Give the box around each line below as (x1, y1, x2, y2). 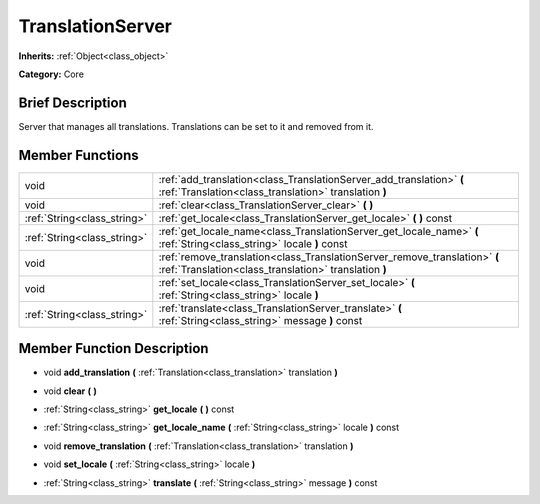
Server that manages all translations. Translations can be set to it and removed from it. (18, 120, 374, 132)
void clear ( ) (43, 385, 97, 397)
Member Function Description (18, 340, 209, 357)
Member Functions (18, 146, 139, 164)
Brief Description (18, 94, 127, 111)
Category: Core (18, 68, 85, 80)
